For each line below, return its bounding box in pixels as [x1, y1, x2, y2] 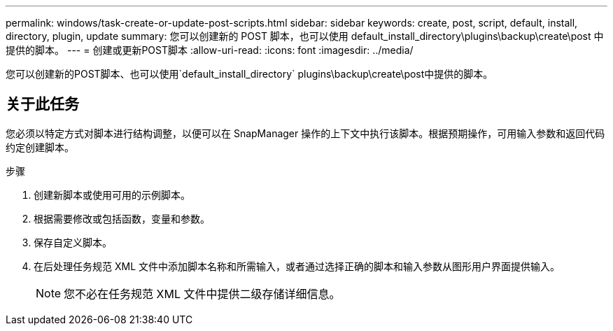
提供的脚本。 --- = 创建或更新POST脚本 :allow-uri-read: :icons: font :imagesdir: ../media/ [6, 44, 414, 56]
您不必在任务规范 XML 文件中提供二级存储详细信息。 [64, 286, 341, 301]
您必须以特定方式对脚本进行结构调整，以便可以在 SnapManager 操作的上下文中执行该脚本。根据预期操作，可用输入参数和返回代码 [6, 127, 605, 139]
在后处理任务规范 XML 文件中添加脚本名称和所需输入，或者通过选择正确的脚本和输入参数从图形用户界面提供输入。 [34, 260, 560, 272]
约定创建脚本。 [6, 141, 74, 153]
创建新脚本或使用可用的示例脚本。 [34, 188, 190, 201]
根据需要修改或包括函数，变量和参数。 [34, 212, 210, 225]
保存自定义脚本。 [34, 236, 112, 248]
